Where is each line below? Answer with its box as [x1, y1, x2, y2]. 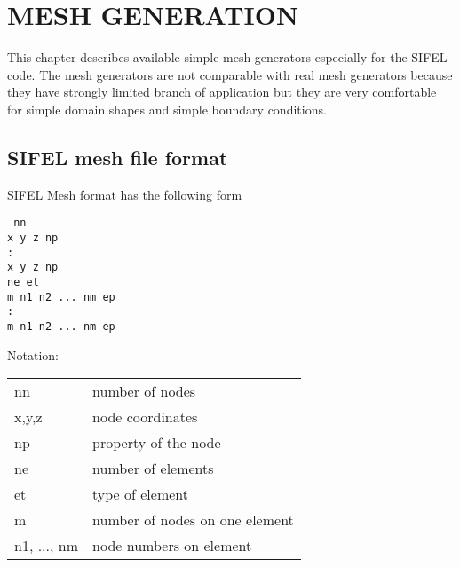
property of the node [92, 432, 221, 453]
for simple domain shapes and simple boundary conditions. [7, 99, 327, 118]
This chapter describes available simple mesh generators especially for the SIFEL [7, 48, 448, 67]
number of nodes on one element [92, 509, 294, 531]
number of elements [92, 458, 214, 479]
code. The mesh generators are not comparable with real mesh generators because [7, 65, 453, 83]
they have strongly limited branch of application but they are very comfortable [7, 83, 437, 101]
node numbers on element [92, 535, 252, 556]
